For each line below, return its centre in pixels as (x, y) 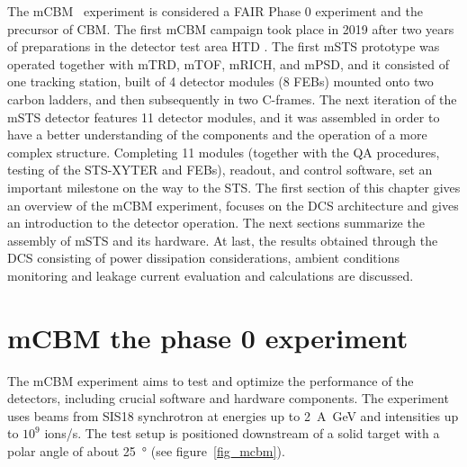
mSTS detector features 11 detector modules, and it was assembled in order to (224, 117)
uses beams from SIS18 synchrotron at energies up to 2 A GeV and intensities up (233, 415)
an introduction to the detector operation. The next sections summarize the (216, 223)
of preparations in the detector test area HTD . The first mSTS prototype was (224, 46)
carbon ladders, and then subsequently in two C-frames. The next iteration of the (232, 99)
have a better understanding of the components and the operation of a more (217, 135)
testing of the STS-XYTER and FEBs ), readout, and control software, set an (220, 170)
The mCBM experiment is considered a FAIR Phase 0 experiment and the (215, 11)
